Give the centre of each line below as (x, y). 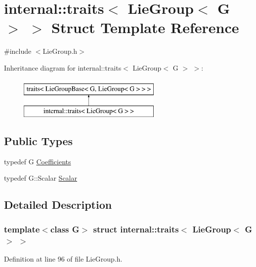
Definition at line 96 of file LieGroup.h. (63, 258)
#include (18, 51)
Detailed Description (58, 205)
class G (65, 229)
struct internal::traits (136, 229)
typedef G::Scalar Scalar (41, 178)
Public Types (39, 141)
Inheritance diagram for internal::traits (63, 67)
